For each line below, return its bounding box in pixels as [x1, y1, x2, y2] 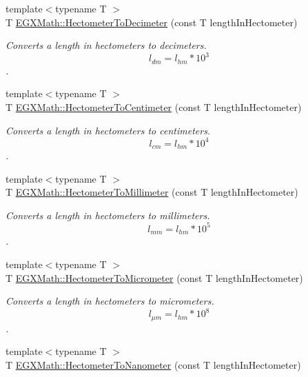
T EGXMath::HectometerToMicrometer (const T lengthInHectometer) [6, 270, 303, 285]
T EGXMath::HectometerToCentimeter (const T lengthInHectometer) [6, 99, 302, 114]
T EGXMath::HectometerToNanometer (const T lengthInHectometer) [6, 357, 301, 371]
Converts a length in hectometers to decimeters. [6, 38, 207, 52]
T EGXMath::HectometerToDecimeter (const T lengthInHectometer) [6, 14, 298, 29]
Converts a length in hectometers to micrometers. [6, 294, 214, 308]
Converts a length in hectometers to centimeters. [6, 123, 211, 137]
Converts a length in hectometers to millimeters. [6, 207, 210, 222]
